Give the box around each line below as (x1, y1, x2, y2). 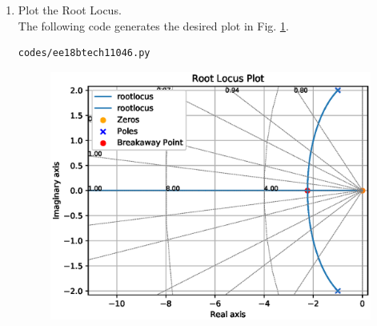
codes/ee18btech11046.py (18, 47, 150, 59)
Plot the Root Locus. (18, 2, 122, 18)
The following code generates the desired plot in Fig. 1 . (18, 17, 289, 34)
